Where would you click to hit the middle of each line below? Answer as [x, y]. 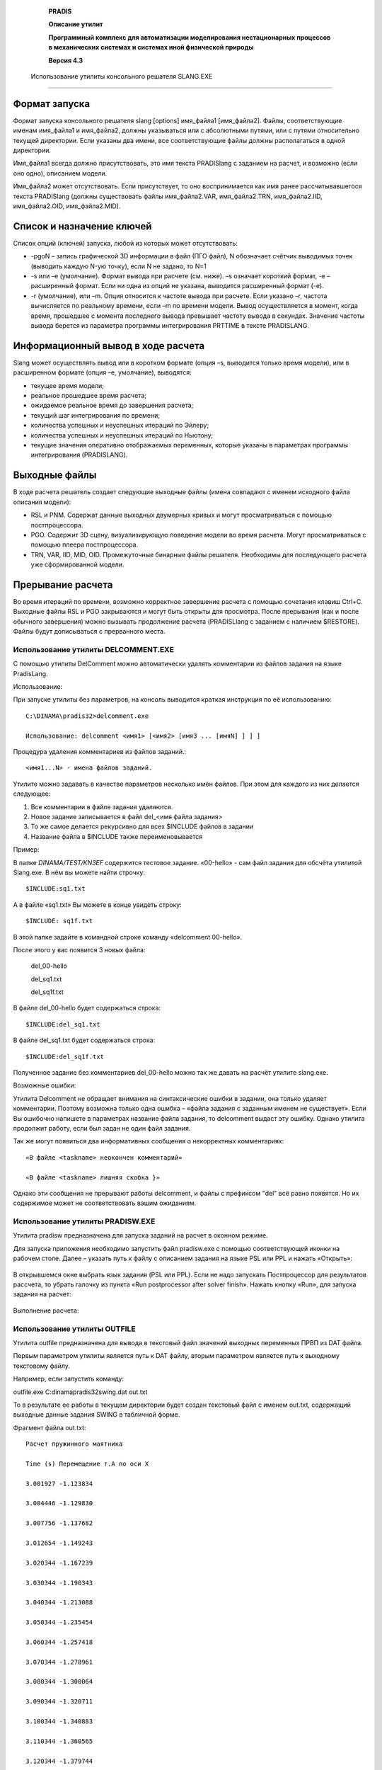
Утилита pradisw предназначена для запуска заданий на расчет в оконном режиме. [140, 1235]
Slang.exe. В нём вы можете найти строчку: [79, 872]
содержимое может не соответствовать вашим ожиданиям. [105, 1203]
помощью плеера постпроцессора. [85, 544]
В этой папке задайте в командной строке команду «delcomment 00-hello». [128, 937]
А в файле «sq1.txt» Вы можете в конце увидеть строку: [97, 904]
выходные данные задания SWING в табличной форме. [97, 1415]
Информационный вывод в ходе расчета [109, 346]
